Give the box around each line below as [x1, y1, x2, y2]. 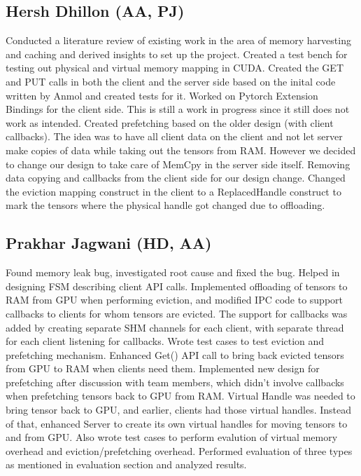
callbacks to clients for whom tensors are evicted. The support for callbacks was [6, 306, 348, 320]
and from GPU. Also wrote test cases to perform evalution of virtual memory [6, 430, 338, 444]
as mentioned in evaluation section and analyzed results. [6, 457, 247, 472]
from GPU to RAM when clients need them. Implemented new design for [6, 361, 320, 376]
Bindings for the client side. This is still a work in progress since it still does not [6, 102, 350, 116]
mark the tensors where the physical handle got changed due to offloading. [6, 198, 325, 212]
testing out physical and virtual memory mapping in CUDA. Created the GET [6, 60, 344, 75]
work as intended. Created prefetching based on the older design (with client [6, 115, 334, 130]
